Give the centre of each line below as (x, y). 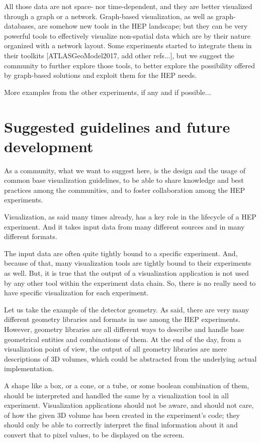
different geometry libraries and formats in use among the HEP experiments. (122, 319)
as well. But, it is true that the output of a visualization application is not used (126, 273)
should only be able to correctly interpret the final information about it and (121, 425)
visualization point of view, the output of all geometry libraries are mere (116, 349)
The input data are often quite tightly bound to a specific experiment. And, (121, 253)
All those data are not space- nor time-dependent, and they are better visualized (128, 6)
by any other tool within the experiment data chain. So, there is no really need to (130, 283)
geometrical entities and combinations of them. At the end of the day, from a (123, 339)
